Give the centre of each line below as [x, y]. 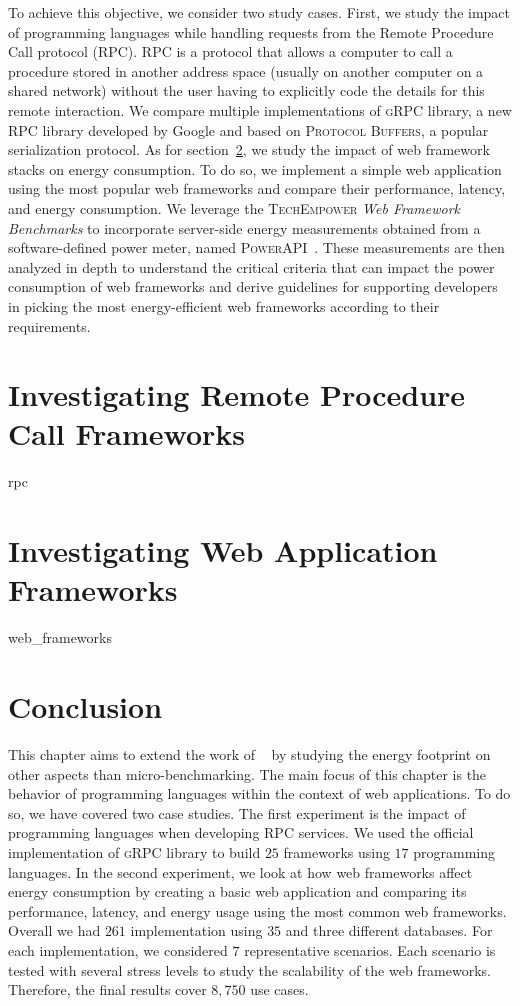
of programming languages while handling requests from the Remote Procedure [251, 31]
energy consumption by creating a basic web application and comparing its [237, 891]
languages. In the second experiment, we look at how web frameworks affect [240, 871]
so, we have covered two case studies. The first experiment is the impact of [237, 812]
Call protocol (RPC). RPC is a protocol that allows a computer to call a [230, 51]
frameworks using [336, 852]
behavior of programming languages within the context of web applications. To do [259, 793]
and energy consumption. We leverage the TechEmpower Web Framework [234, 207]
